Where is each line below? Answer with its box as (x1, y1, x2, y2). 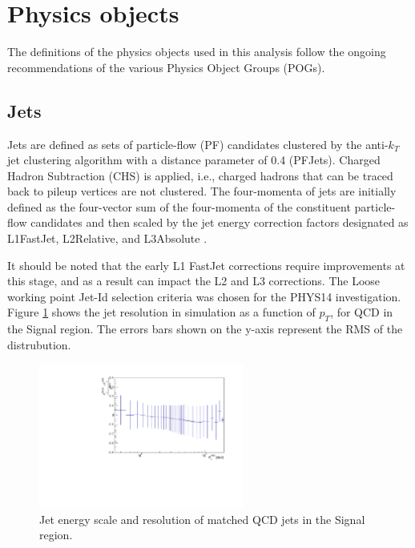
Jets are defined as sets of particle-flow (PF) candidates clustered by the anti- (7, 135, 389, 152)
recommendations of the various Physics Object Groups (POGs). (7, 58, 325, 75)
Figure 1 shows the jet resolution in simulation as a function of (7, 304, 316, 320)
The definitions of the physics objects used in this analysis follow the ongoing (7, 43, 386, 60)
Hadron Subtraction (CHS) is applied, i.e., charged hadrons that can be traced (7, 167, 393, 183)
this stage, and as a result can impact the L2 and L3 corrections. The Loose (7, 272, 381, 289)
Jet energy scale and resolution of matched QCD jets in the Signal (39, 510, 365, 527)
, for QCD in (330, 304, 393, 320)
